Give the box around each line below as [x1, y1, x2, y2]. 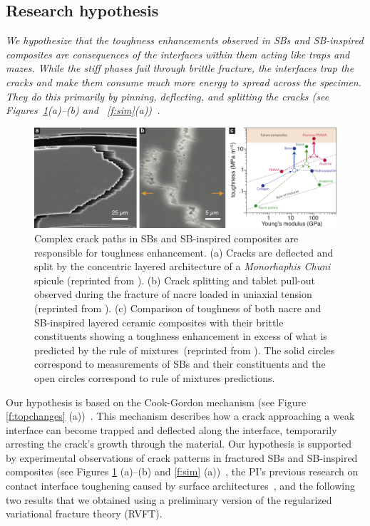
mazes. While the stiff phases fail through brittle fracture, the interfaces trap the [6, 61, 354, 76]
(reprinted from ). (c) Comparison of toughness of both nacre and [34, 300, 322, 315]
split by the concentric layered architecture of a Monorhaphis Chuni [34, 259, 331, 274]
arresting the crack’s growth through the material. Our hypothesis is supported [6, 436, 351, 451]
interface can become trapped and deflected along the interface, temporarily [6, 422, 337, 437]
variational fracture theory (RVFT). [6, 506, 163, 521]
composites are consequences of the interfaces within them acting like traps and [6, 46, 350, 61]
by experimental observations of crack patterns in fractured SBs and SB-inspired [6, 450, 358, 465]
